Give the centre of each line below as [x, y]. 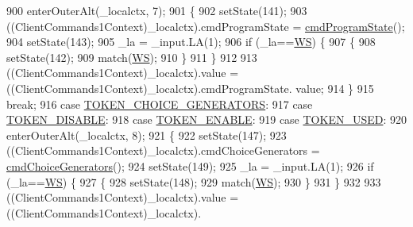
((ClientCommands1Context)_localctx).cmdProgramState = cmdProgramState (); [206, 26]
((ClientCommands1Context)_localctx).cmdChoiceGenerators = [163, 150]
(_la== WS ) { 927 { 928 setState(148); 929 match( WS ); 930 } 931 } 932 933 [194, 181]
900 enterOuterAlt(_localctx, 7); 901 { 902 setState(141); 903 [157, 10]
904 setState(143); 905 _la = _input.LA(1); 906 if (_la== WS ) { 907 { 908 [191, 42]
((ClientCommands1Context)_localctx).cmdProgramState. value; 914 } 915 [190, 88]
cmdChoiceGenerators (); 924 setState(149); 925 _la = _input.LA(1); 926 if [190, 165]
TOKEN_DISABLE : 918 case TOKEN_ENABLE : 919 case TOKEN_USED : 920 [207, 119]
